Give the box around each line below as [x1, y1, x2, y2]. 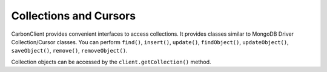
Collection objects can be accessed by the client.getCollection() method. [11, 58, 211, 65]
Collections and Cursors [11, 9, 136, 22]
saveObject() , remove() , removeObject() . [11, 47, 128, 54]
